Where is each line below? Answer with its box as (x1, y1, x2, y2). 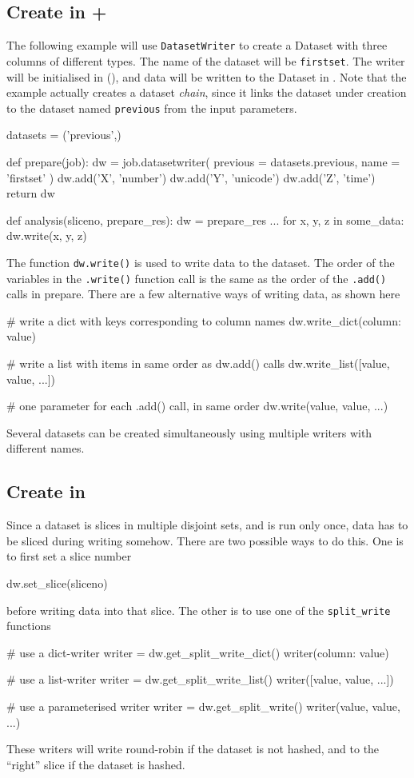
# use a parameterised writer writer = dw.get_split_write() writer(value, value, (6, 698, 400, 714)
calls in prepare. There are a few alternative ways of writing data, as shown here (6, 285, 400, 302)
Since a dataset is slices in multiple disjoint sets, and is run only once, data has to (6, 517, 408, 533)
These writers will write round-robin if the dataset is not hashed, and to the (6, 740, 380, 757)
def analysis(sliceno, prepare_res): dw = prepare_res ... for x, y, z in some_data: (6, 211, 404, 228)
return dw (6, 185, 55, 201)
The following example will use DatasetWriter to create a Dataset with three (6, 37, 388, 54)
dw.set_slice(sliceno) (6, 574, 108, 591)
